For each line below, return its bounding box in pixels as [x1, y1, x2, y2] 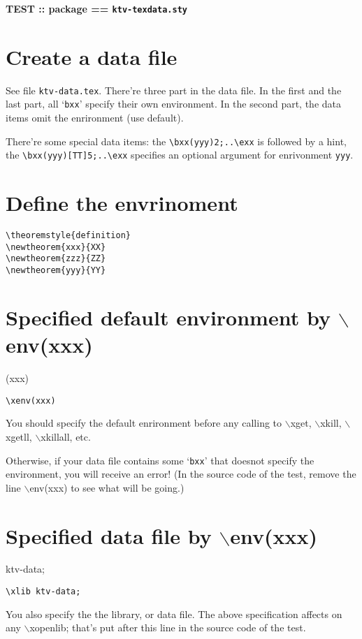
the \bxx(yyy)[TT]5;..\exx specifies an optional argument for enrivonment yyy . [6, 147, 354, 162]
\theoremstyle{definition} [6, 230, 131, 241]
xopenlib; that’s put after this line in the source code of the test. [29, 620, 306, 635]
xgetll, [6, 429, 32, 443]
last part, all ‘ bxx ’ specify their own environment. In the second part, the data [6, 96, 342, 111]
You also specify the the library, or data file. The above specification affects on [6, 606, 342, 621]
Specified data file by [6, 521, 212, 550]
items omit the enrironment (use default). [6, 110, 184, 125]
